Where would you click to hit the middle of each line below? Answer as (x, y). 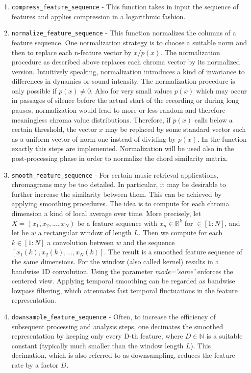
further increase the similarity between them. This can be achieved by (116, 194)
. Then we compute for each (180, 233)
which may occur (222, 90)
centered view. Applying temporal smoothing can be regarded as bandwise (123, 281)
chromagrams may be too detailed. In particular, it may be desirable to (119, 184)
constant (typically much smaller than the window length (98, 345)
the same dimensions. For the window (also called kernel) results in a (115, 262)
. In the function (222, 139)
